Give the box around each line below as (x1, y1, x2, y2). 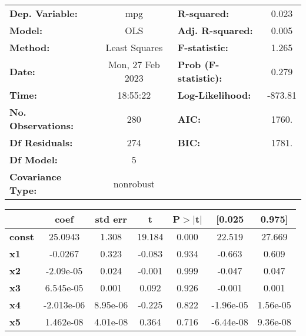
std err (95, 212, 127, 226)
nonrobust (113, 176, 155, 190)
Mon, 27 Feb (108, 58, 160, 71)
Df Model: (9, 153, 58, 166)
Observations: (9, 119, 74, 132)
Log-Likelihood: (177, 88, 251, 102)
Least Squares (105, 41, 163, 54)
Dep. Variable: (9, 6, 78, 20)
